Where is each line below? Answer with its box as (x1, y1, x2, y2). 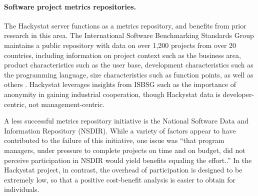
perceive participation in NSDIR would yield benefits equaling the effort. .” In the (4, 154, 252, 165)
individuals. (4, 184, 39, 194)
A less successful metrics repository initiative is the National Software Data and (4, 115, 248, 126)
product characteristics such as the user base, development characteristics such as (4, 59, 253, 70)
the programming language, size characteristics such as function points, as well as (4, 69, 253, 79)
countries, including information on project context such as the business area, (4, 49, 241, 60)
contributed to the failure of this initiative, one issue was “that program (4, 135, 224, 145)
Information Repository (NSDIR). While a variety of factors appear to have (4, 125, 236, 135)
